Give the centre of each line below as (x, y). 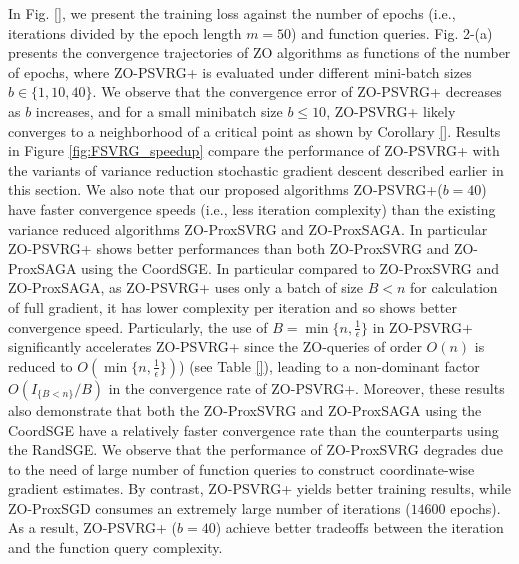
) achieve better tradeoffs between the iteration (359, 527)
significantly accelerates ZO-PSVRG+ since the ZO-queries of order (215, 346)
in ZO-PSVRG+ (422, 326)
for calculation (454, 287)
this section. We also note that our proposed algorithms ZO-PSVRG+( (225, 189)
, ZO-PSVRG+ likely (391, 110)
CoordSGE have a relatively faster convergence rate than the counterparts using (253, 429)
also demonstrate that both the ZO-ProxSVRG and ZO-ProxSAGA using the (245, 409)
